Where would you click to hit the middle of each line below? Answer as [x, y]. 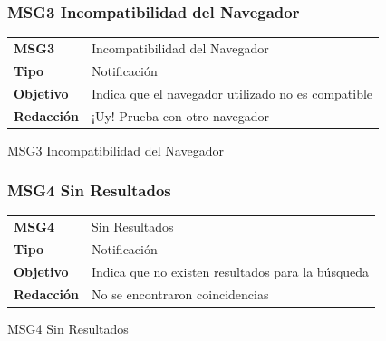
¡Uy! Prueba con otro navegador [180, 115]
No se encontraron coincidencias [180, 294]
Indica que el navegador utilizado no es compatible [232, 93]
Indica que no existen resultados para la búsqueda [231, 271]
